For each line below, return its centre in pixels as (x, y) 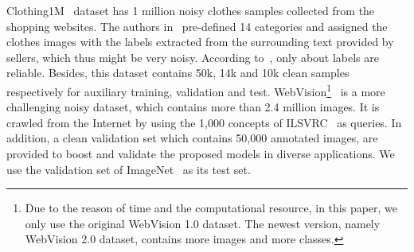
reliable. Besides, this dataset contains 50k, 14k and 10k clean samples (178, 73)
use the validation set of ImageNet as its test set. (129, 169)
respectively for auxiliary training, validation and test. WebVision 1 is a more (196, 90)
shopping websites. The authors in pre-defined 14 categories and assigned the (197, 26)
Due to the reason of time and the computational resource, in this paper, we (211, 208)
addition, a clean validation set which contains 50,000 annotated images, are (192, 138)
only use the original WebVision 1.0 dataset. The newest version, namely (203, 223)
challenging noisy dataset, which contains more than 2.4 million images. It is (193, 107)
